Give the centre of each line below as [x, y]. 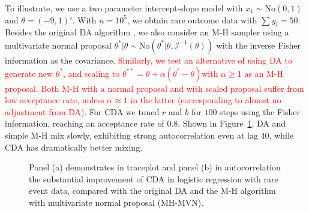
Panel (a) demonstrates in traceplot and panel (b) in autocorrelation [155, 167]
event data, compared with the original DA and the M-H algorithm [152, 190]
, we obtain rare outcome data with [192, 19]
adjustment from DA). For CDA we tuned [82, 111]
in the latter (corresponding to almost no [206, 100]
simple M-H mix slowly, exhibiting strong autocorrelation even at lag [131, 135]
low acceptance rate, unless [55, 100]
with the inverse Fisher [259, 45]
